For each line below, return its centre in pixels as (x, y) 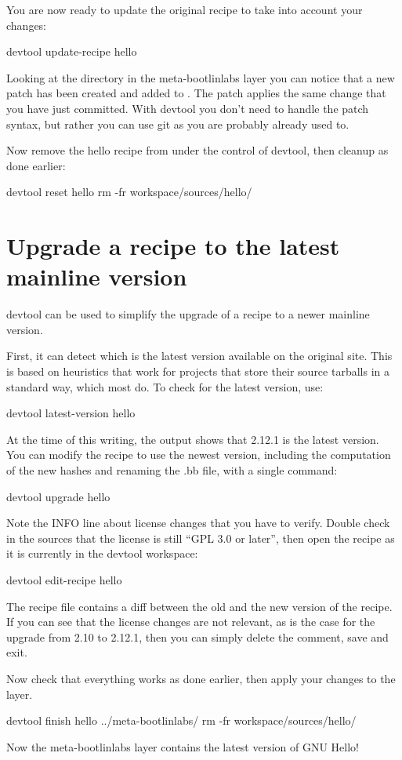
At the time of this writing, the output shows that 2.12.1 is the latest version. (193, 439)
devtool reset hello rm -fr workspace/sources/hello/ (129, 192)
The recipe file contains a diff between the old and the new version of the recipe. (199, 606)
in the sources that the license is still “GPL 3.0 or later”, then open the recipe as (201, 538)
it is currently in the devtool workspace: (102, 553)
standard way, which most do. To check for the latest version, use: (165, 386)
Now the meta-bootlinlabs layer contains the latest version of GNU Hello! (183, 746)
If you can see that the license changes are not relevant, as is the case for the (191, 622)
